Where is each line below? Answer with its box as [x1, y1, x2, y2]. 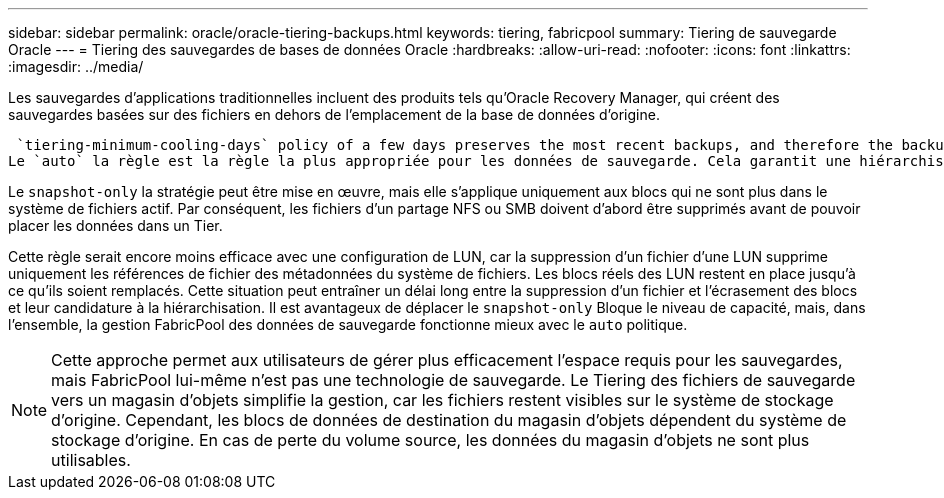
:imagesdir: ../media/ [8, 58, 144, 75]
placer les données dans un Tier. [8, 217, 223, 234]
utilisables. [51, 450, 131, 470]
